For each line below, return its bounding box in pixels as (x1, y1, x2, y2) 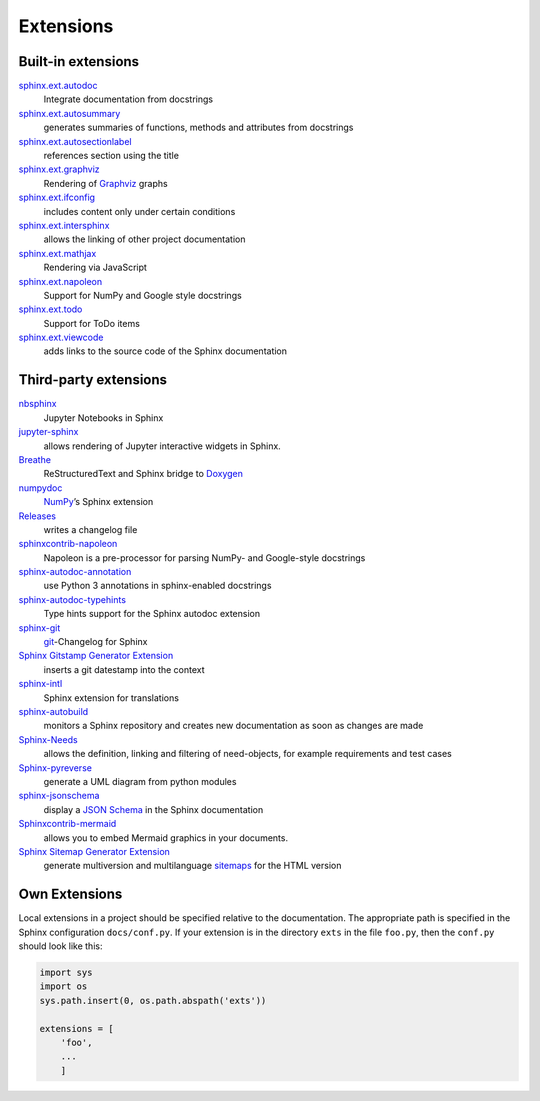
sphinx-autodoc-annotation (18, 566, 132, 578)
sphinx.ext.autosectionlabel (18, 135, 132, 147)
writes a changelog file (43, 523, 138, 535)
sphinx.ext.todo (18, 303, 83, 315)
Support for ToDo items (43, 317, 140, 329)
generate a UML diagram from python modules (43, 775, 237, 787)
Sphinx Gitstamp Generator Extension (18, 650, 174, 662)
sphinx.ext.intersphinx (18, 219, 110, 231)
